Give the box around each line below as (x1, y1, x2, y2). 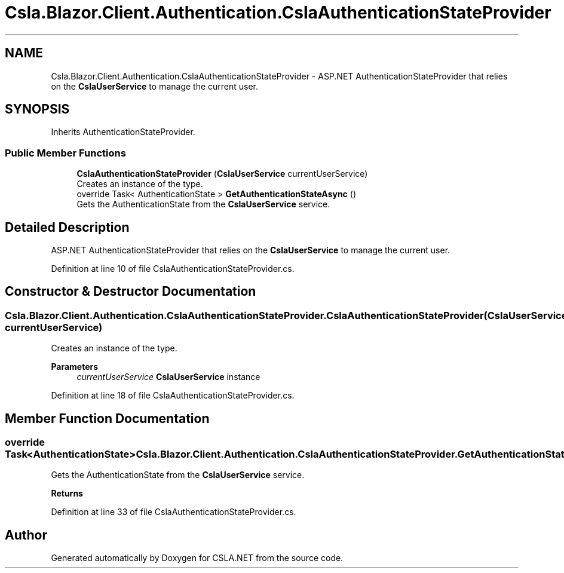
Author (5, 527, 47, 543)
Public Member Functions (5, 146, 126, 159)
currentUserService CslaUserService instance (76, 372, 260, 382)
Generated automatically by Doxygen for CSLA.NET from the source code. (51, 553, 344, 563)
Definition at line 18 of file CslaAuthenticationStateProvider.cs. (51, 390, 295, 401)
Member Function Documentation (5, 410, 210, 426)
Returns (51, 488, 83, 499)
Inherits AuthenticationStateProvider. (51, 127, 195, 137)
